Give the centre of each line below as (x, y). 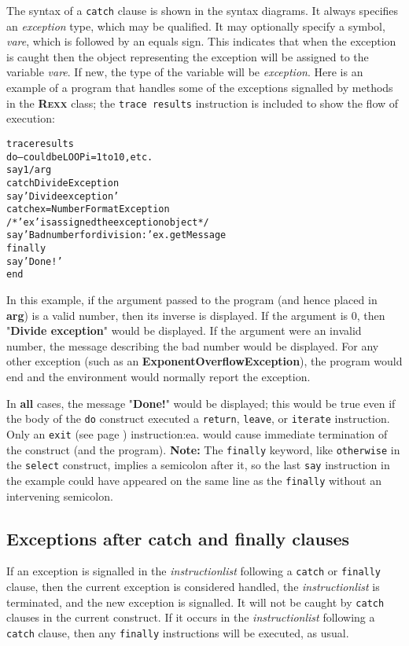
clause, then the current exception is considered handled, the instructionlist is (193, 586)
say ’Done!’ (35, 261)
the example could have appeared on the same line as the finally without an (194, 480)
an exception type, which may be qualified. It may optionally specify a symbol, (196, 26)
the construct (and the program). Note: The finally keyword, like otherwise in (203, 449)
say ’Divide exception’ (63, 196)
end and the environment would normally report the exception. (158, 377)
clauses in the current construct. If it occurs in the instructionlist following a (191, 617)
